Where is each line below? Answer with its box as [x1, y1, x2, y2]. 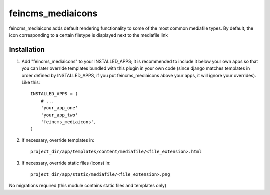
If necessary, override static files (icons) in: [21, 160, 111, 166]
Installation [9, 45, 45, 54]
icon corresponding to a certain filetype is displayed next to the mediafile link [9, 32, 168, 38]
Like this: [21, 79, 40, 85]
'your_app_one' [40, 105, 78, 111]
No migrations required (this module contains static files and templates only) [9, 183, 167, 189]
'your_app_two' [40, 112, 78, 118]
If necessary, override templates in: [21, 137, 94, 143]
